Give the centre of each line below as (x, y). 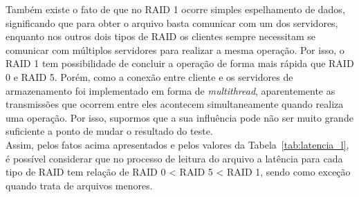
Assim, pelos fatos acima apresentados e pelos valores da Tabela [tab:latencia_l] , (177, 144)
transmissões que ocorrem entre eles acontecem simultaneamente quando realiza (175, 104)
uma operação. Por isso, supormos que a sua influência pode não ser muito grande (179, 117)
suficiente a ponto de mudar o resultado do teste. (109, 131)
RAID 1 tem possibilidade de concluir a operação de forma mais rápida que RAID (180, 63)
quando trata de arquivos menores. (79, 185)
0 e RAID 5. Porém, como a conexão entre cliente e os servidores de (149, 76)
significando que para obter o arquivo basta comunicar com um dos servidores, (172, 22)
